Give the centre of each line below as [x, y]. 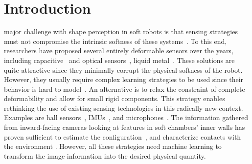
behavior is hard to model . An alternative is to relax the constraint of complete [125, 89]
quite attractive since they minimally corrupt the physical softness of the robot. [123, 70]
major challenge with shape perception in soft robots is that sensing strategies [121, 31]
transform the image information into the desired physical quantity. [105, 155]
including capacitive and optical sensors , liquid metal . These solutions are [119, 60]
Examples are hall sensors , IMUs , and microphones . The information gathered [126, 117]
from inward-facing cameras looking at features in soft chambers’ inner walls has [125, 127]
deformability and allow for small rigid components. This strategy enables [115, 98]
